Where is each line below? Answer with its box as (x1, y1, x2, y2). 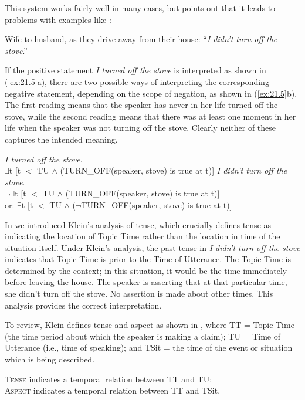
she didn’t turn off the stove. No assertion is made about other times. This (5, 287, 273, 300)
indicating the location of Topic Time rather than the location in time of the (5, 230, 280, 242)
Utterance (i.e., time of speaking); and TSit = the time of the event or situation (5, 341, 293, 354)
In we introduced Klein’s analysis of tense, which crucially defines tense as (5, 218, 272, 230)
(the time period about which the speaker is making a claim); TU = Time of (5, 330, 280, 342)
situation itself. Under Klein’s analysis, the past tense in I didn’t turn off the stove (5, 241, 300, 253)
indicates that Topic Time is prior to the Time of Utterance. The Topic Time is (5, 253, 291, 265)
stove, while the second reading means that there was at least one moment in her (5, 110, 296, 122)
